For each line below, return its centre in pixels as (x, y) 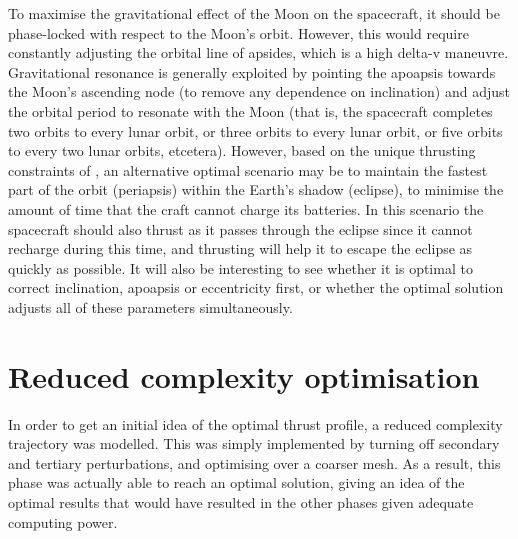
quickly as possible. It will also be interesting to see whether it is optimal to (240, 267)
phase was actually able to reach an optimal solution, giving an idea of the (236, 482)
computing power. (63, 521)
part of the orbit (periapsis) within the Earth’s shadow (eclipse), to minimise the (256, 189)
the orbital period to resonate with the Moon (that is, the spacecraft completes (250, 110)
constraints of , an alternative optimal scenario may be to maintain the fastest (248, 169)
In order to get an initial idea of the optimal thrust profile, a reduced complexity (255, 423)
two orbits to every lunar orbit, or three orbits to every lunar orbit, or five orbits (255, 130)
